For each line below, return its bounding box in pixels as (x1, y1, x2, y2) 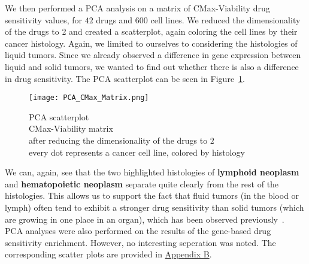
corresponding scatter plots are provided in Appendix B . (5, 248, 212, 260)
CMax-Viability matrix (29, 122, 113, 135)
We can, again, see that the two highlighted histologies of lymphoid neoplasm (5, 166, 299, 178)
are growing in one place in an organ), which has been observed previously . (5, 213, 284, 225)
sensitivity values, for (5, 13, 82, 26)
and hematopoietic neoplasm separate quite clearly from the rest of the (5, 177, 279, 190)
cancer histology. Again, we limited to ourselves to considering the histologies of (5, 37, 298, 49)
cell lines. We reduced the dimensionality (150, 13, 301, 26)
